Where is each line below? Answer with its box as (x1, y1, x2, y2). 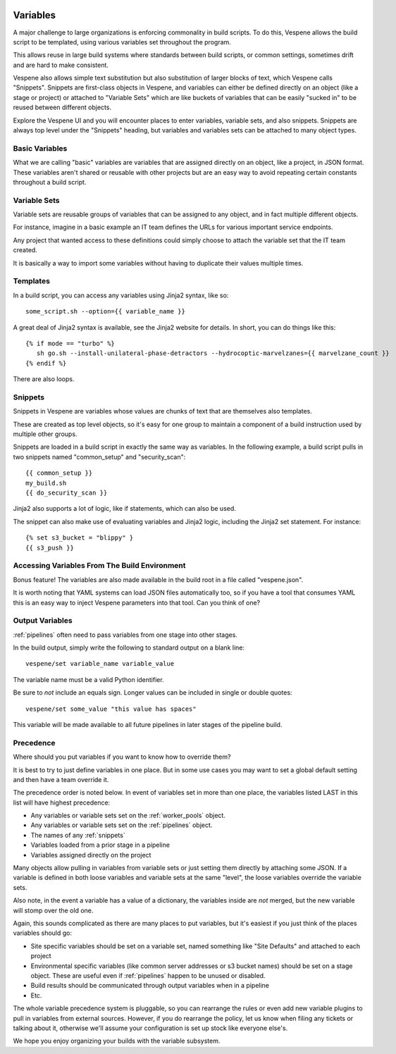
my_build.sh (25, 479, 67, 487)
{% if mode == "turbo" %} (25, 339, 116, 347)
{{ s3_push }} (25, 543, 74, 552)
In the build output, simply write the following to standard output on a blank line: (13, 643, 245, 652)
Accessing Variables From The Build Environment (13, 561, 186, 571)
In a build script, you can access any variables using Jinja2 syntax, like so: (13, 291, 229, 299)
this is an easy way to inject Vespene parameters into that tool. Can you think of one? (13, 598, 261, 607)
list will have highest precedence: (13, 798, 111, 807)
